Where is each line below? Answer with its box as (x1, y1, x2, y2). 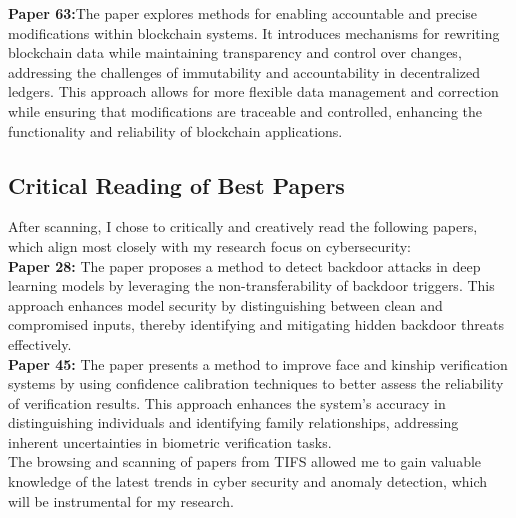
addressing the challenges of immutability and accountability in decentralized (8, 61, 481, 82)
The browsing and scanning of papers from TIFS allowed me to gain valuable (8, 451, 482, 472)
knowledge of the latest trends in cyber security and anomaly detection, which (8, 471, 488, 492)
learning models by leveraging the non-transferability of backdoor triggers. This (8, 275, 495, 296)
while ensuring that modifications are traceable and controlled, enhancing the (8, 100, 483, 121)
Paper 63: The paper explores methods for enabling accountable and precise (8, 3, 478, 23)
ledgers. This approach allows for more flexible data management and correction (8, 81, 499, 102)
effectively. (8, 333, 72, 354)
